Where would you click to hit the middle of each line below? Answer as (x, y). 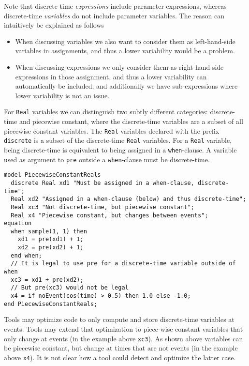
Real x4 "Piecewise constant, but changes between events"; (110, 215)
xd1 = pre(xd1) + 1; (51, 239)
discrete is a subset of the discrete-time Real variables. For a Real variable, (118, 140)
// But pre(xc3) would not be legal (70, 288)
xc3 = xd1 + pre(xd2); (47, 280)
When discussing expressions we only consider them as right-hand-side (119, 67)
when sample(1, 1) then (49, 231)
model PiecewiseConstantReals (52, 175)
